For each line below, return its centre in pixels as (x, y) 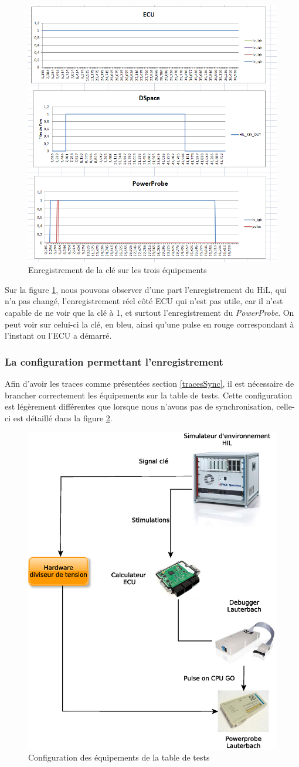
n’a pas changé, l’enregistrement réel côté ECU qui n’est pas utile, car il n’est (144, 301)
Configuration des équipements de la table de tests (119, 757)
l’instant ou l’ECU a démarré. (58, 335)
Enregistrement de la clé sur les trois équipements (118, 270)
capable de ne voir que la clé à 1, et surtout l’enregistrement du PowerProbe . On (149, 312)
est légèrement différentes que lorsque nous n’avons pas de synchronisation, (139, 406)
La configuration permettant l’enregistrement (114, 361)
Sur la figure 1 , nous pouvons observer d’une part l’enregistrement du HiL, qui (146, 289)
